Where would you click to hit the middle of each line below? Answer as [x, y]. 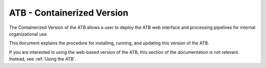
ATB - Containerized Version [69, 13]
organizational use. [28, 34]
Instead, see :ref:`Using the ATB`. [43, 59]
